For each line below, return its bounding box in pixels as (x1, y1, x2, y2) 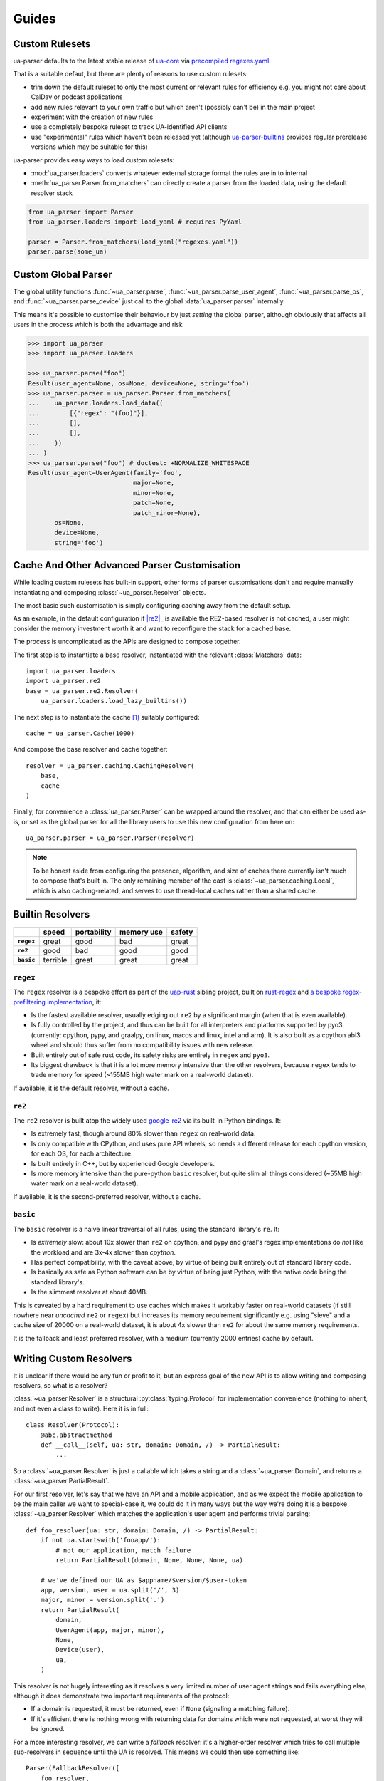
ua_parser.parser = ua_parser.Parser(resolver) (26, 834, 195, 842)
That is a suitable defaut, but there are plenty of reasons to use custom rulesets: (13, 70, 248, 78)
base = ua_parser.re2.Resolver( (26, 687, 139, 695)
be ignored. (31, 1725, 65, 1733)
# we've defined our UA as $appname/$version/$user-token (40, 1576, 247, 1584)
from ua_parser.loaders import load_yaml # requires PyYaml (28, 218, 242, 226)
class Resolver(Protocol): (26, 1421, 120, 1429)
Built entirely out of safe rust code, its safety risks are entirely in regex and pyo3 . (31, 1051, 270, 1059)
